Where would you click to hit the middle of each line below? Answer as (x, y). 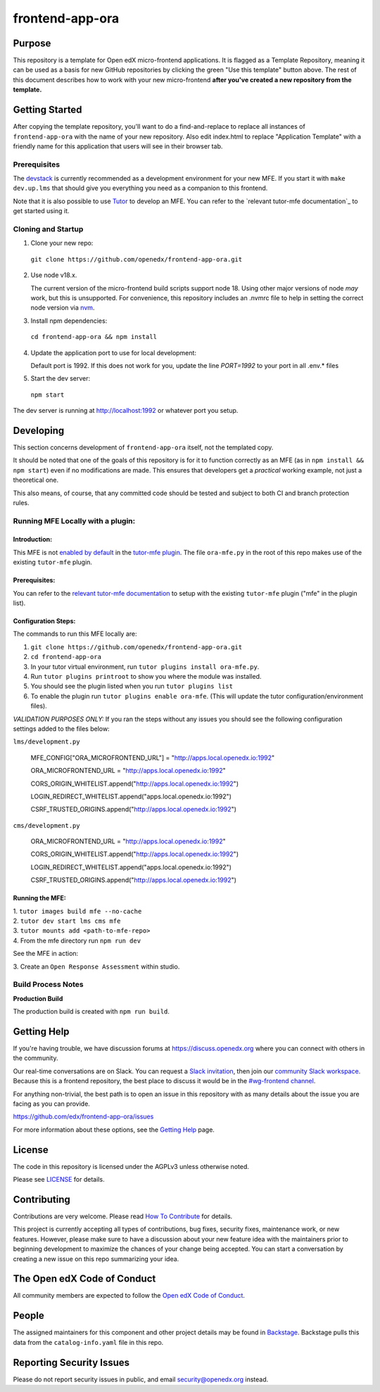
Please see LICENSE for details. (59, 1180)
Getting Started (47, 110)
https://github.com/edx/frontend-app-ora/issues (83, 1117)
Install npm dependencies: (69, 321)
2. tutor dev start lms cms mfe (67, 921)
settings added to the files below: (61, 729)
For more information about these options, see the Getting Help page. (114, 1130)
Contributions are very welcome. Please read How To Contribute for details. (123, 1216)
